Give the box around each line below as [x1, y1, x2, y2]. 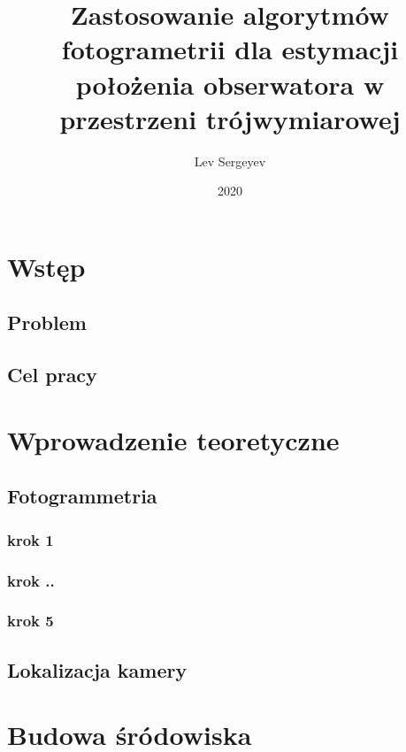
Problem [7, 309, 87, 336]
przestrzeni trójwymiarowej [59, 100, 401, 136]
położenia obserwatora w [75, 65, 385, 102]
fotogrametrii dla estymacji [61, 31, 399, 67]
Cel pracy [7, 361, 97, 388]
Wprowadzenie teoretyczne [7, 421, 340, 457]
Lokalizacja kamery [7, 656, 188, 683]
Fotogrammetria [7, 482, 157, 510]
